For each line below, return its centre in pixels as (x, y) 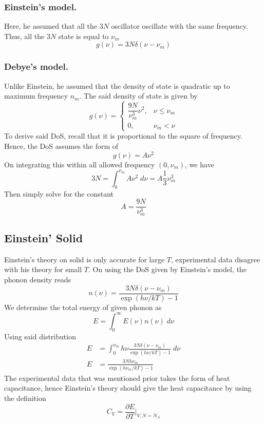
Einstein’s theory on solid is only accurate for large (84, 259)
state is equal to (83, 36)
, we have (200, 164)
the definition (25, 398)
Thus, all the (24, 36)
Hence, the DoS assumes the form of (61, 146)
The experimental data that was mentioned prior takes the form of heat (117, 378)
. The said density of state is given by (138, 96)
